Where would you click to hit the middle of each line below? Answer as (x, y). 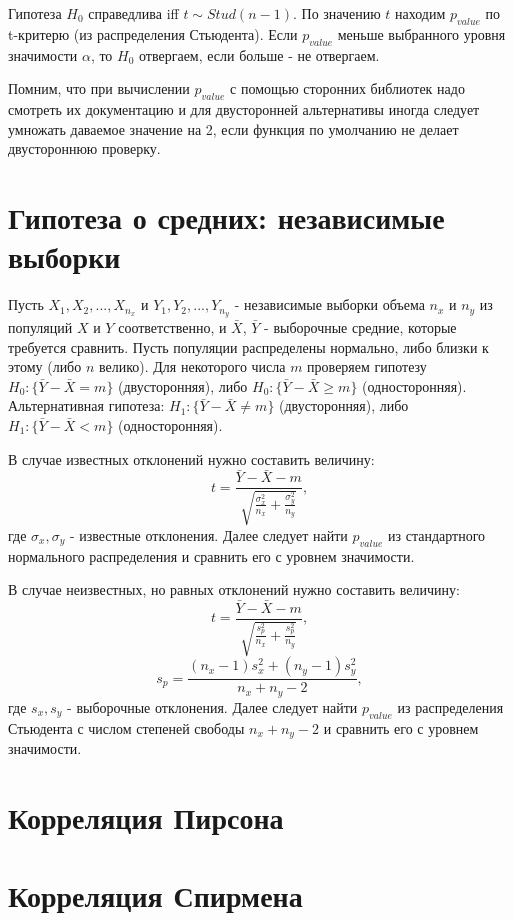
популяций (40, 326)
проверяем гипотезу (367, 366)
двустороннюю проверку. (84, 148)
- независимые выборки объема (329, 304)
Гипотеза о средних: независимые (226, 216)
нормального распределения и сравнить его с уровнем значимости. (211, 555)
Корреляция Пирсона (146, 816)
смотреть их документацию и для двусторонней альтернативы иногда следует (244, 108)
